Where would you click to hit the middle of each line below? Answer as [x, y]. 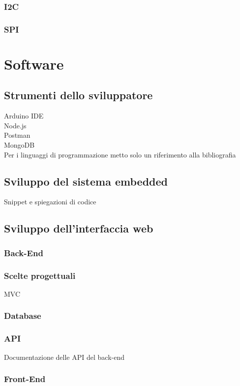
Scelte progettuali [40, 275]
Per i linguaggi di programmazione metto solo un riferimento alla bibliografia [120, 154]
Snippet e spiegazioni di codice [50, 202]
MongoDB [19, 145]
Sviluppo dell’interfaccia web [79, 228]
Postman [17, 135]
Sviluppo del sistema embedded [86, 181]
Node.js [15, 125]
